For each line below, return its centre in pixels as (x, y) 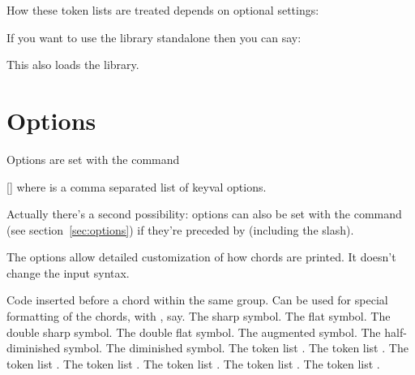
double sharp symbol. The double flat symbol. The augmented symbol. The (194, 332)
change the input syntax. (68, 272)
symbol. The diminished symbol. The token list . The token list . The (236, 348)
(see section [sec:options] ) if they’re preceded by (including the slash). (180, 229)
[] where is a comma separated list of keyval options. (137, 186)
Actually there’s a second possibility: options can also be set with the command (204, 214)
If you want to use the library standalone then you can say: (154, 37)
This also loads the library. (73, 65)
